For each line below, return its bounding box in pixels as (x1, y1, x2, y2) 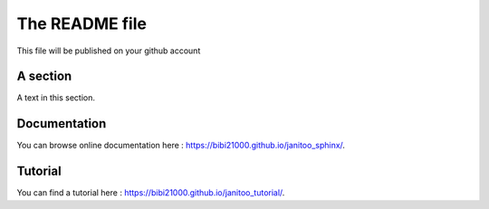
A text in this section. (16, 92, 95, 103)
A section (16, 69, 72, 84)
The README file (16, 14, 147, 33)
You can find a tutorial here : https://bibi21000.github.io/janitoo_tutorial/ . (16, 187, 285, 198)
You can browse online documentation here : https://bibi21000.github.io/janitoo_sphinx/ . (16, 140, 346, 151)
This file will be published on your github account (16, 45, 201, 56)
